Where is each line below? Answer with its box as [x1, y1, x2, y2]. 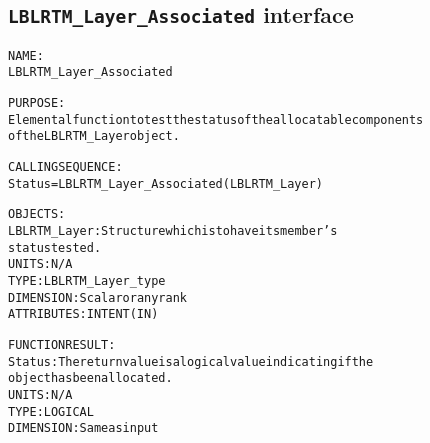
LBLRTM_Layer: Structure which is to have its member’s [8, 224, 338, 239]
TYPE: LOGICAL [8, 404, 94, 419]
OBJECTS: [8, 207, 66, 222]
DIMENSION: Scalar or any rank [8, 290, 187, 305]
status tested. [8, 240, 102, 255]
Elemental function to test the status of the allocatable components [8, 112, 424, 127]
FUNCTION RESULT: [8, 337, 116, 352]
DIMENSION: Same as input [8, 421, 159, 436]
